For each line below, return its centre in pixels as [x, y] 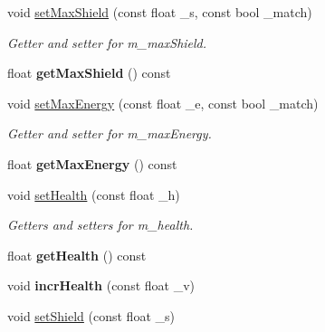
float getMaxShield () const [89, 73]
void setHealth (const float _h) [94, 194]
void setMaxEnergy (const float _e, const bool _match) [163, 103]
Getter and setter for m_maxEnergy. [110, 133]
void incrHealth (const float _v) [101, 285]
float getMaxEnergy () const [92, 163]
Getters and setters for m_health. [100, 225]
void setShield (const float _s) [91, 315]
